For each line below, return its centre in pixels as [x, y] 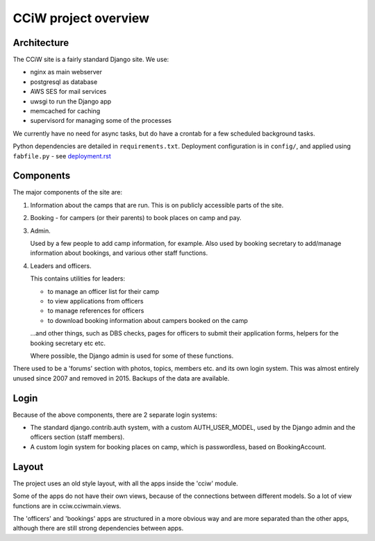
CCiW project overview [81, 18]
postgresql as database [64, 82]
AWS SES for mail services [68, 92]
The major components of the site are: [68, 192]
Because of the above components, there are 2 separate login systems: [115, 415]
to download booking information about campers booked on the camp [148, 320]
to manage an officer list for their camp [103, 291]
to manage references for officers [96, 311]
